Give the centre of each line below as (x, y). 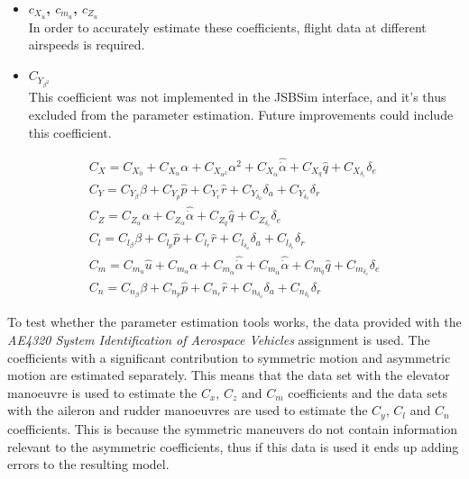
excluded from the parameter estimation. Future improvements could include (241, 114)
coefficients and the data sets (368, 392)
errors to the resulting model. (88, 464)
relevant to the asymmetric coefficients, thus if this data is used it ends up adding (233, 446)
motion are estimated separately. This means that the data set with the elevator (229, 375)
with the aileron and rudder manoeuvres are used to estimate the (188, 410)
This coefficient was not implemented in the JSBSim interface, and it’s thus (237, 97)
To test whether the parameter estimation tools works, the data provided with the (234, 322)
